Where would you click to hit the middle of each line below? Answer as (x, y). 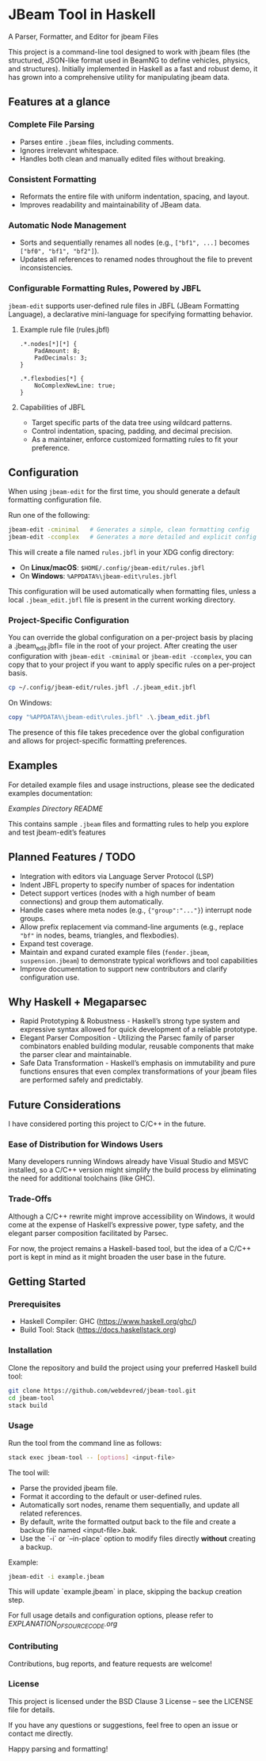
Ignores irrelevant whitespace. (69, 150)
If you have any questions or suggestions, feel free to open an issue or (123, 1725)
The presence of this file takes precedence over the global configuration (126, 732)
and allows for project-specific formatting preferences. (98, 740)
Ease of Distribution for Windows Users (86, 1144)
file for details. (32, 1710)
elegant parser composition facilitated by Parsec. (88, 1233)
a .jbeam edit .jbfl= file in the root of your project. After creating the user (123, 647)
